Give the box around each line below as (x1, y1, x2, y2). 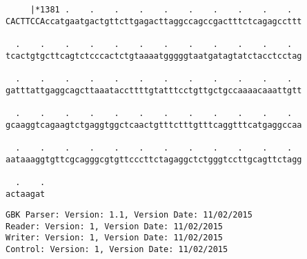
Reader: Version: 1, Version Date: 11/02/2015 (6, 221, 223, 231)
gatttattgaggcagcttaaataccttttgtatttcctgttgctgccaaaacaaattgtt (6, 85, 302, 95)
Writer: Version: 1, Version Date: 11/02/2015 (6, 233, 223, 243)
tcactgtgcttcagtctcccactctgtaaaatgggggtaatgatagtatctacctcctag (6, 50, 302, 61)
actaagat (6, 189, 46, 199)
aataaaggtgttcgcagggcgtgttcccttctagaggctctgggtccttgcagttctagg (6, 154, 302, 164)
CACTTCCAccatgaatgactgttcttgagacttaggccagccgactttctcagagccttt (6, 16, 302, 26)
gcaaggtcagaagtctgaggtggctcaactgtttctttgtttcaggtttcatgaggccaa (6, 119, 302, 130)
